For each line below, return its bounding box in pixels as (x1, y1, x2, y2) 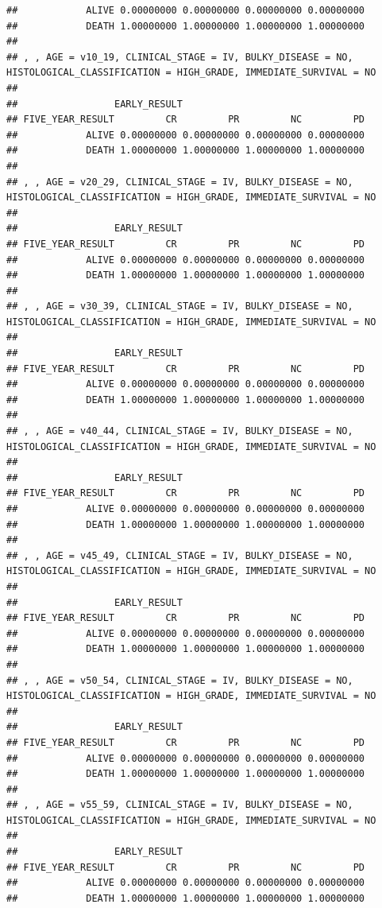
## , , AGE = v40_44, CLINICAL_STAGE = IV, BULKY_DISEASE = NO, (6, 425, 353, 437)
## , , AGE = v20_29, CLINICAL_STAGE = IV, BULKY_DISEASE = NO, (6, 176, 353, 188)
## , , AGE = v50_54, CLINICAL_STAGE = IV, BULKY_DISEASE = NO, (6, 674, 353, 686)
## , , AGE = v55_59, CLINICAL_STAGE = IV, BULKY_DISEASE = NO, (6, 799, 353, 811)
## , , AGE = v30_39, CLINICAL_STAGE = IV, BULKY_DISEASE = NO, (6, 301, 353, 312)
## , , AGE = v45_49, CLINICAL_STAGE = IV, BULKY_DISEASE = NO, (6, 549, 353, 561)
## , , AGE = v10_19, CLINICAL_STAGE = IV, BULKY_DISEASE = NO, (6, 51, 353, 63)
